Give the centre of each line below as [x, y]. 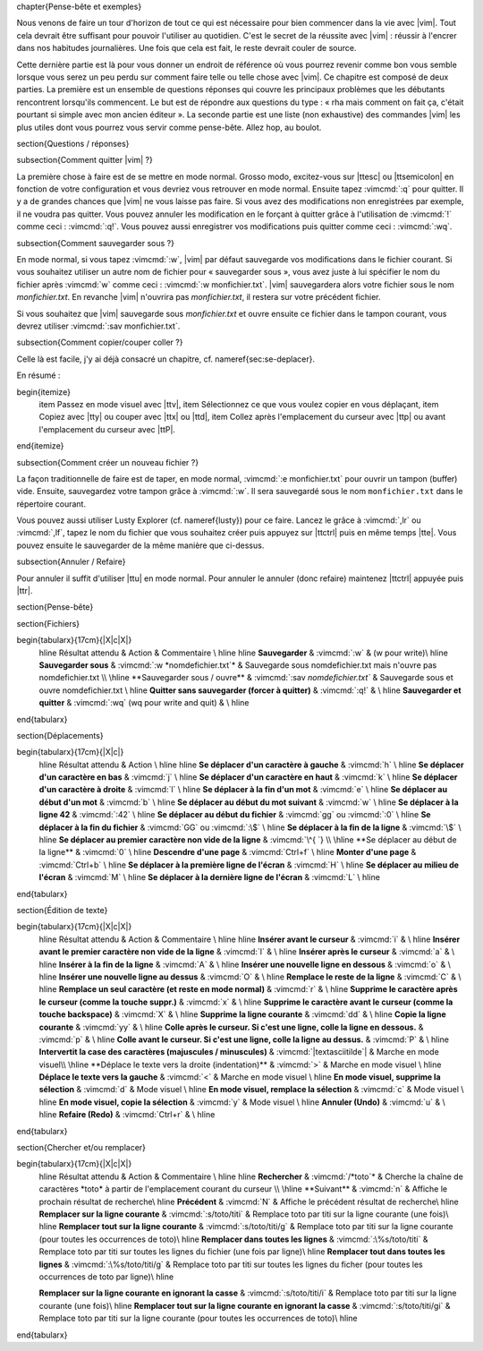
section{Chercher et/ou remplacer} [81, 1148]
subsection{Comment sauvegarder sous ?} [95, 243]
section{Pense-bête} [55, 607]
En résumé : [38, 375]
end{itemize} [40, 446]
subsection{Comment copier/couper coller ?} [100, 342]
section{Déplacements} [60, 735]
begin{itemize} [44, 392]
